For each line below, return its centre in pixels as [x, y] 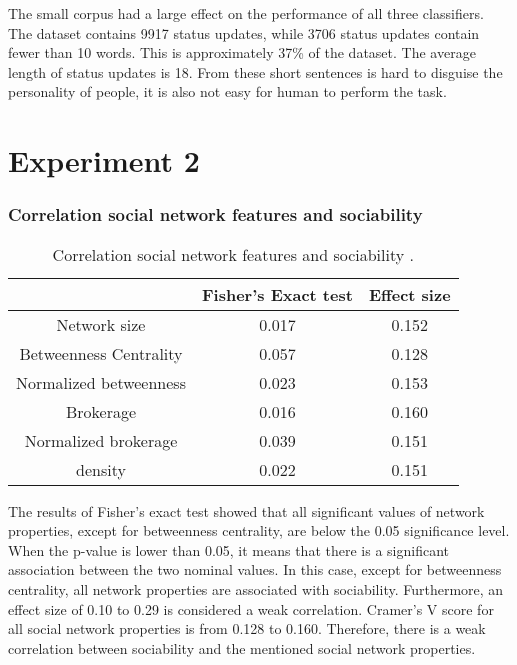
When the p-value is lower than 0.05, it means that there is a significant [228, 549]
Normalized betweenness [101, 382]
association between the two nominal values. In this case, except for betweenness [255, 569]
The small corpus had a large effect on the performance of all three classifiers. [246, 13]
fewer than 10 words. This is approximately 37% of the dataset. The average [242, 52]
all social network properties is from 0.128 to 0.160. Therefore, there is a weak [247, 628]
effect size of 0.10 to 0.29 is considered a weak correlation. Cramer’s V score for [251, 608]
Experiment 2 [104, 160]
